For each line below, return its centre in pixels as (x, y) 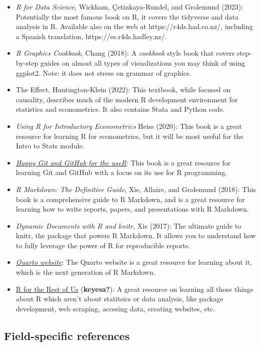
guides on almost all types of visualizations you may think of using (143, 62)
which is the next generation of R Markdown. (85, 272)
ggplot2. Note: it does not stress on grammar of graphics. (103, 72)
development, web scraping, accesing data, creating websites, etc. (115, 308)
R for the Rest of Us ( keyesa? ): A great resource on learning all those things (135, 289)
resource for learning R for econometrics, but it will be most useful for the (129, 136)
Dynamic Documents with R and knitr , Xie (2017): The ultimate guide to (128, 225)
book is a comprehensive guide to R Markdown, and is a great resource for (130, 199)
